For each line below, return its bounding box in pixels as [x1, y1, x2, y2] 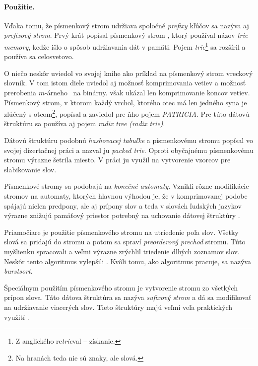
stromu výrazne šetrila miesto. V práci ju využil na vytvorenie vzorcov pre [4, 154, 231, 165]
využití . [4, 311, 29, 322]
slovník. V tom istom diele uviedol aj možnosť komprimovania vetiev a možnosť [4, 77, 246, 88]
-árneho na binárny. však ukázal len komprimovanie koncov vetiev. [45, 87, 250, 98]
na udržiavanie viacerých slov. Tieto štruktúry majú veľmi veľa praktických [4, 301, 233, 312]
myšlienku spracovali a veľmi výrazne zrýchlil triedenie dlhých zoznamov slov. [4, 246, 240, 256]
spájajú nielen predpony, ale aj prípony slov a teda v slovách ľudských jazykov [4, 200, 242, 211]
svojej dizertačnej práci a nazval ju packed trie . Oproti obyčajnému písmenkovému [4, 145, 254, 155]
